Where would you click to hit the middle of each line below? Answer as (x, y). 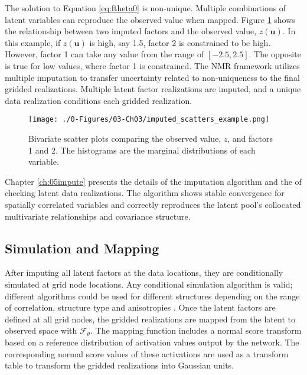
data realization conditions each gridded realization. (99, 100)
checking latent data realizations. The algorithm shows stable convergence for (145, 193)
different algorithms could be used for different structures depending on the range (152, 296)
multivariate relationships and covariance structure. (98, 216)
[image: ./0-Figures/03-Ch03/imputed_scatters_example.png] (149, 120)
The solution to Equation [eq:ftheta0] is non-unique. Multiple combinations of (146, 8)
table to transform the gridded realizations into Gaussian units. (120, 365)
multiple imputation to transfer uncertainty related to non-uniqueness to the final (152, 77)
